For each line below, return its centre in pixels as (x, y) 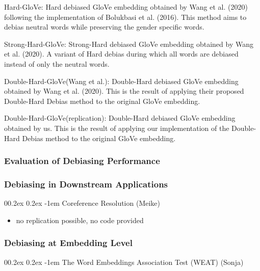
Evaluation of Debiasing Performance (82, 161)
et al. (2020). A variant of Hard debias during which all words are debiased (121, 54)
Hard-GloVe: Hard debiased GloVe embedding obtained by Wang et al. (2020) (126, 7)
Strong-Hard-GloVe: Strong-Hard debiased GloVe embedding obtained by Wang (129, 44)
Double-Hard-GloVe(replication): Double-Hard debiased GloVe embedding (120, 118)
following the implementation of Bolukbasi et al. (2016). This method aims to (125, 17)
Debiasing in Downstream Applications (86, 184)
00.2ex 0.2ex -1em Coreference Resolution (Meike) (82, 203)
